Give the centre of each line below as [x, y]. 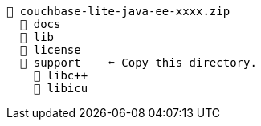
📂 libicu [61, 88]
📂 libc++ [61, 75]
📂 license [50, 50]
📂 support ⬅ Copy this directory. [138, 63]
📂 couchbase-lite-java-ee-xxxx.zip [118, 11]
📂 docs [40, 24]
